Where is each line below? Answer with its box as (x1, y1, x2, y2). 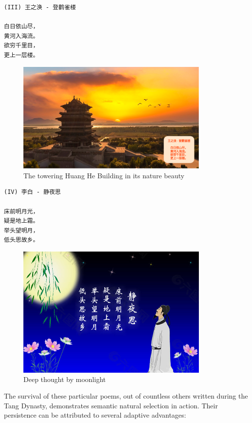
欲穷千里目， (4, 42, 39, 49)
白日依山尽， (4, 23, 39, 30)
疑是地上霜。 (4, 217, 39, 225)
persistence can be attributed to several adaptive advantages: (4, 410, 186, 420)
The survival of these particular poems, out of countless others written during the (4, 390, 248, 401)
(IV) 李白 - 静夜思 (4, 189, 61, 196)
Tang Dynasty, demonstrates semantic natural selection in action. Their (4, 400, 218, 410)
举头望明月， (4, 227, 39, 234)
